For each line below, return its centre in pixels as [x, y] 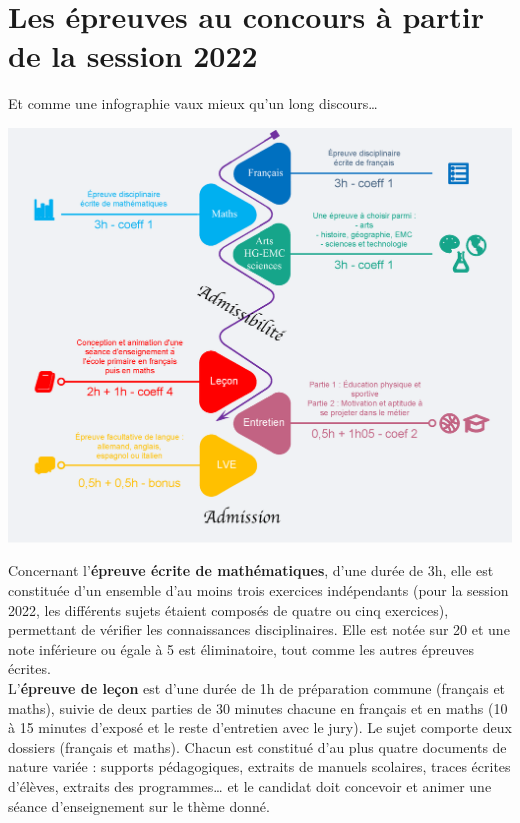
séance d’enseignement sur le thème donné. [139, 805]
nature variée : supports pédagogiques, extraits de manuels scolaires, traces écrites [259, 766]
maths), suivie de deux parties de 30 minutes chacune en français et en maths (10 [258, 707]
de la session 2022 [133, 55]
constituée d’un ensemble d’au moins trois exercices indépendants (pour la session [258, 590]
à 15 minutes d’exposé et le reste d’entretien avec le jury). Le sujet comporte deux [260, 727]
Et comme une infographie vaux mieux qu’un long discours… [193, 103]
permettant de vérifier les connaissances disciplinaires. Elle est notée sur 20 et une [259, 629]
